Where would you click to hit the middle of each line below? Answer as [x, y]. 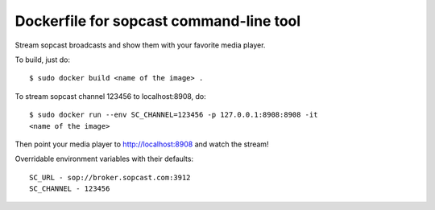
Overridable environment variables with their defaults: [104, 159]
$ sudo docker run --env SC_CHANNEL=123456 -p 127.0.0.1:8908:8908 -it [174, 115]
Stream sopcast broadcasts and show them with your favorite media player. [140, 45]
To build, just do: [43, 60]
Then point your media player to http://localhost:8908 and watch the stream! [142, 144]
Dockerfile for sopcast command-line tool [158, 21]
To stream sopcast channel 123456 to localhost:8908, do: [111, 96]
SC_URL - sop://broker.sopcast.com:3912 [110, 177]
